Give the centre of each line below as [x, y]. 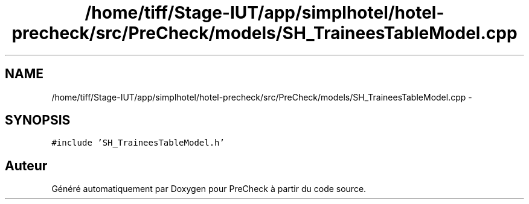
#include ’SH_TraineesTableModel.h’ [138, 143]
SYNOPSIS [38, 120]
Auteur [26, 165]
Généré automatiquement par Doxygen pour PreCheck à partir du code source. [209, 189]
